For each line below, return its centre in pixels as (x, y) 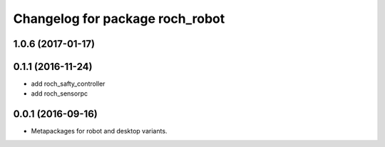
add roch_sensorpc (60, 93)
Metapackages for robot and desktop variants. (99, 131)
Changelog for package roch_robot (119, 19)
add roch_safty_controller (68, 84)
